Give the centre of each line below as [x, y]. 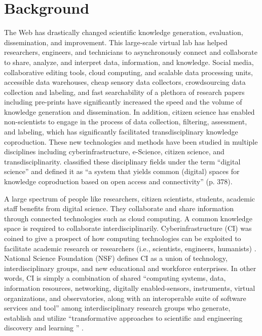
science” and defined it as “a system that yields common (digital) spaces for [122, 171]
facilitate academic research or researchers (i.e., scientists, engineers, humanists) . [130, 248]
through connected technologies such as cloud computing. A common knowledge [128, 218]
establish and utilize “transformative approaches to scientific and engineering [123, 317]
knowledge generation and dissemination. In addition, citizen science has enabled [129, 111]
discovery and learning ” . [44, 328]
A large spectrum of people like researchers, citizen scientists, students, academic [130, 198]
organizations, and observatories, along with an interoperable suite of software [125, 298]
